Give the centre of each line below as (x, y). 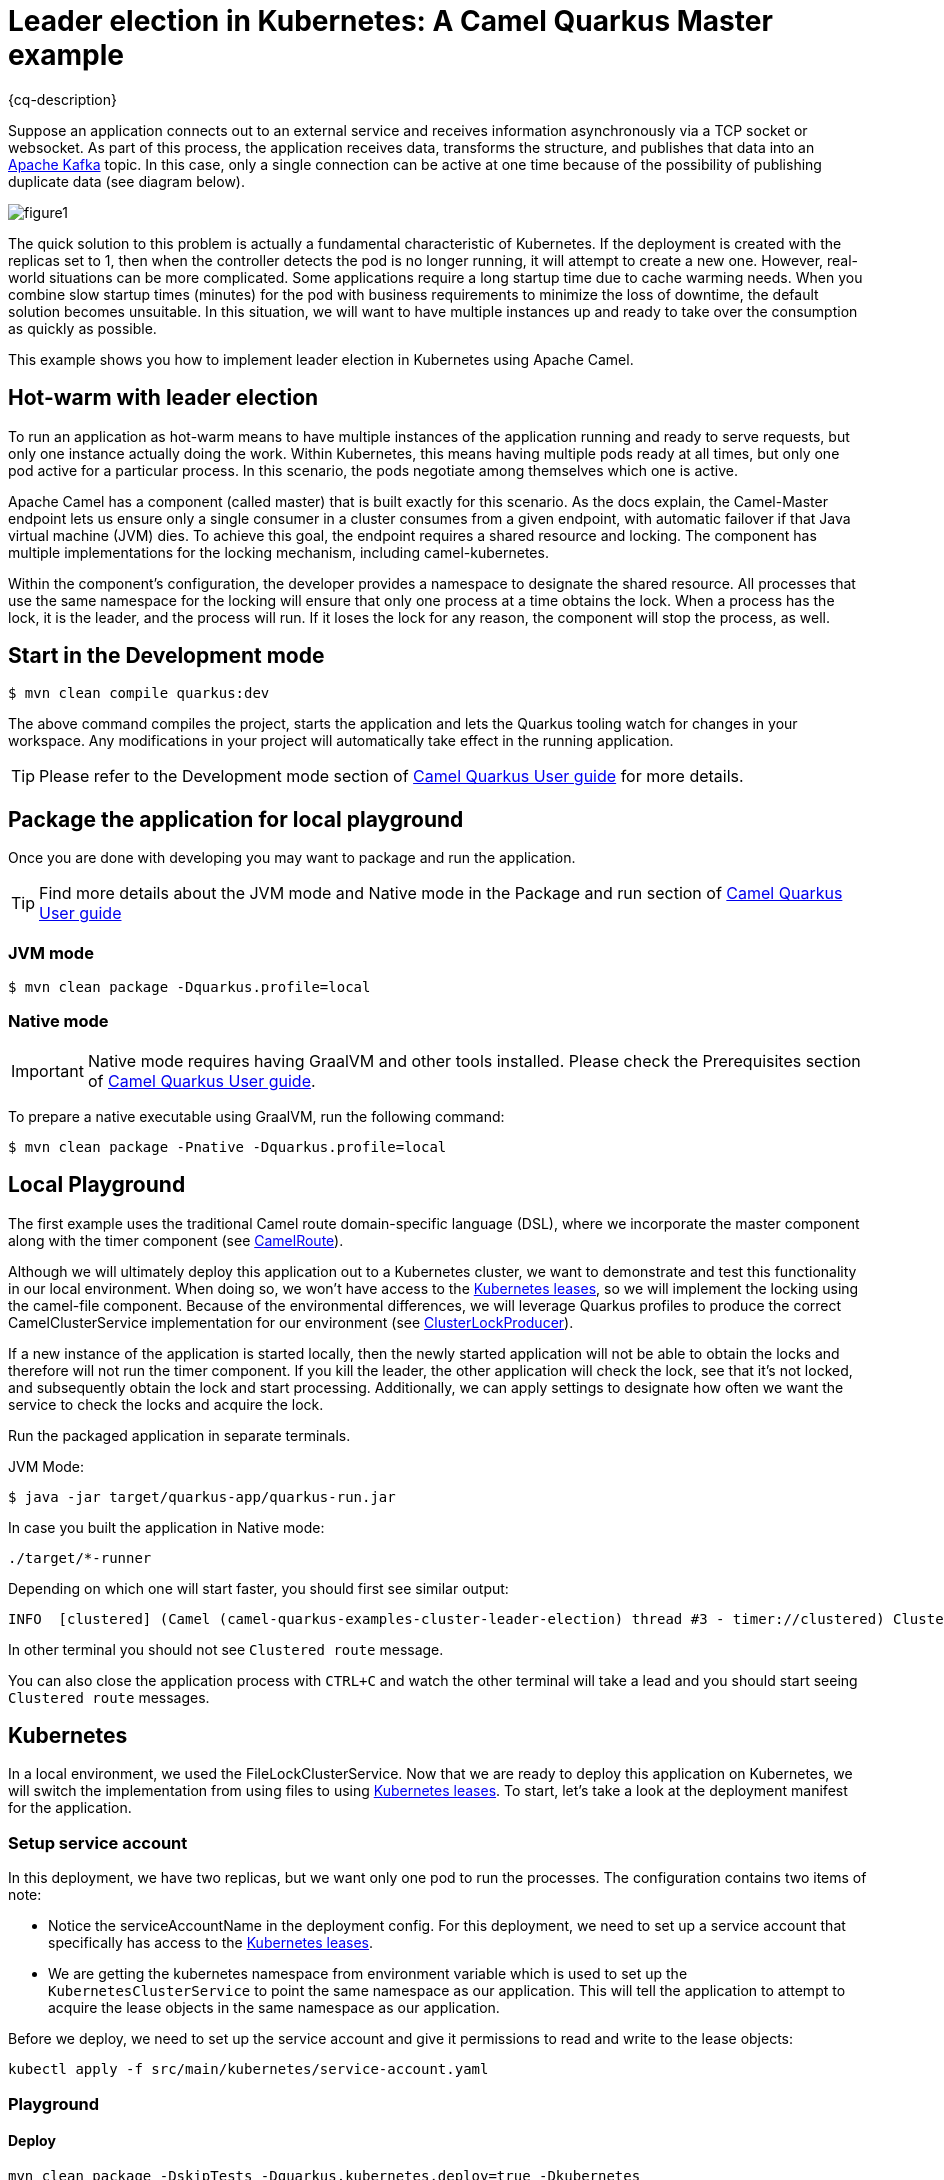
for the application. (70, 1808)
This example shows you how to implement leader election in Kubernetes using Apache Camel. (321, 359)
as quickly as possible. (82, 328)
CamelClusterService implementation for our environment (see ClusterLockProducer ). (291, 1322)
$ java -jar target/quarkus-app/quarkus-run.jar (202, 1496)
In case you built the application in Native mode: (166, 1527)
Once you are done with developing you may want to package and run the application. (292, 858)
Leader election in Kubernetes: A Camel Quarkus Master (390, 21)
